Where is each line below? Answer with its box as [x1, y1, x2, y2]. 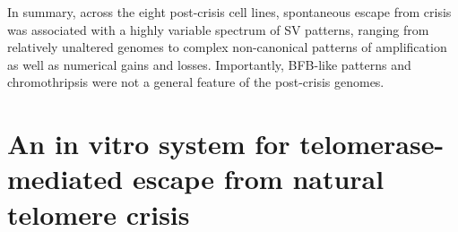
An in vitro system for [7, 125, 290, 162]
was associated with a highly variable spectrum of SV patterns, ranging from [7, 20, 429, 39]
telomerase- [299, 125, 445, 162]
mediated [7, 160, 124, 197]
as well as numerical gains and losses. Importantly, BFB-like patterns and [7, 55, 411, 73]
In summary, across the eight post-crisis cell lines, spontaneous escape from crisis [7, 3, 452, 21]
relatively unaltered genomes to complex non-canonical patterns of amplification [7, 38, 447, 56]
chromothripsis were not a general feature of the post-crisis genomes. [7, 73, 385, 91]
